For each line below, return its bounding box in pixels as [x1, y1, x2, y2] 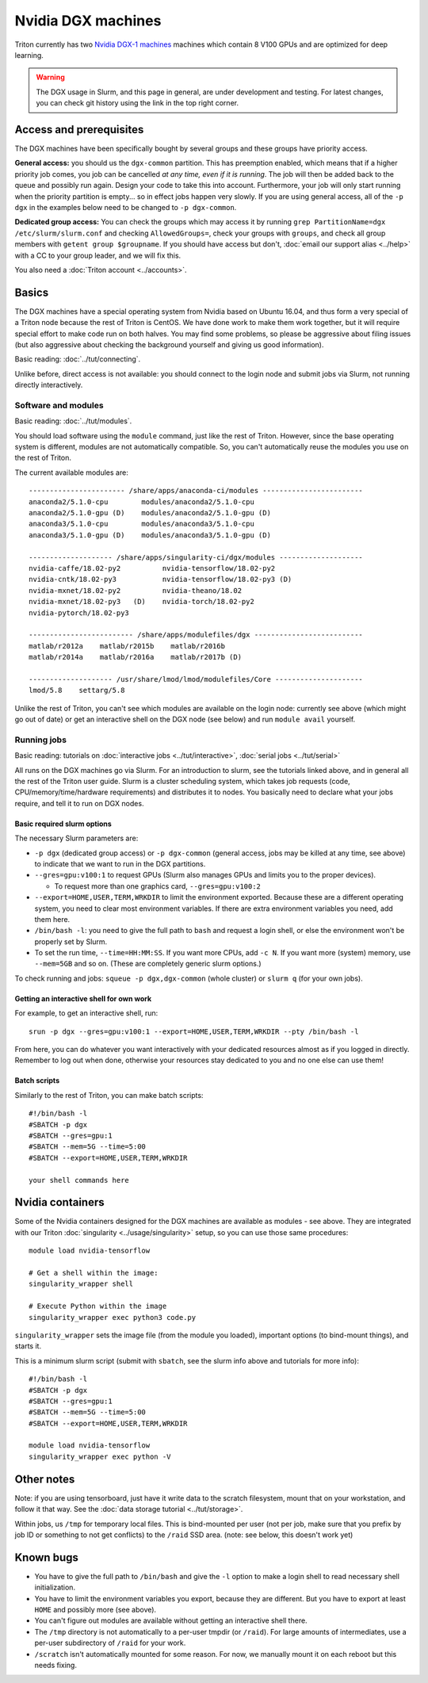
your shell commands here [29, 1176, 130, 1184]
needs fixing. [34, 1660, 77, 1670]
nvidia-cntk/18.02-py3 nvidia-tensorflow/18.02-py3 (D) [29, 575, 292, 584]
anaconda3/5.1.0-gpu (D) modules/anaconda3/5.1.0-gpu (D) [29, 530, 271, 539]
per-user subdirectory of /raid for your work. [34, 1638, 186, 1648]
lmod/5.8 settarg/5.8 [29, 686, 125, 695]
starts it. [14, 1341, 42, 1351]
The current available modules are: [14, 468, 128, 477]
